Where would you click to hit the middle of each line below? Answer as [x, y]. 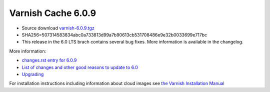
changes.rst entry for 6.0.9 [49, 60]
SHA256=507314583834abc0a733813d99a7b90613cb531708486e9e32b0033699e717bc [114, 34]
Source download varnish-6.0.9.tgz [58, 28]
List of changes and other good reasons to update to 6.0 [80, 67]
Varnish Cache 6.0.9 [53, 13]
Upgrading [33, 74]
